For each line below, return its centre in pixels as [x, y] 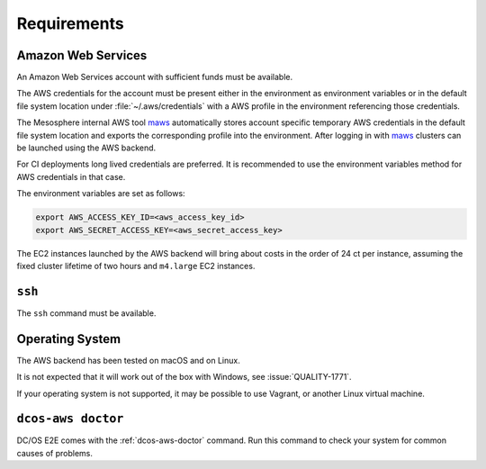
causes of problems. [55, 453]
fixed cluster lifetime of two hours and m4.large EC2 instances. [136, 266]
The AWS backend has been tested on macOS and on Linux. [128, 360]
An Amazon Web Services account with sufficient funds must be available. [154, 77]
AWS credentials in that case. [71, 176]
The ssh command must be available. [86, 313]
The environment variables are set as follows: [101, 194]
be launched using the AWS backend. [86, 148]
